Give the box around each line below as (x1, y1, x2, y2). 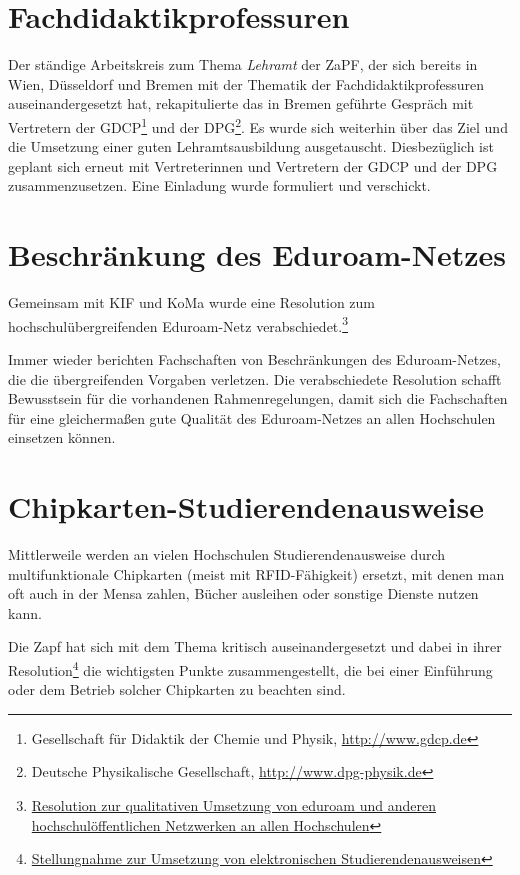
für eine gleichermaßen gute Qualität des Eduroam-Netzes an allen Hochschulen (8, 407, 496, 428)
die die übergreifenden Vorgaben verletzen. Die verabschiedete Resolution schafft (8, 368, 502, 389)
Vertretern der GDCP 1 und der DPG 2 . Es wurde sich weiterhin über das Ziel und (8, 113, 508, 137)
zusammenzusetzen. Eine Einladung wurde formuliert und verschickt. (8, 175, 431, 196)
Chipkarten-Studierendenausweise (8, 486, 484, 527)
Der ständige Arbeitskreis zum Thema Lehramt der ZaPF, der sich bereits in (8, 54, 478, 75)
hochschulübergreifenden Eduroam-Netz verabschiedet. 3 (8, 312, 349, 336)
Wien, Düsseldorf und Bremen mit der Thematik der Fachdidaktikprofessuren (8, 73, 484, 94)
